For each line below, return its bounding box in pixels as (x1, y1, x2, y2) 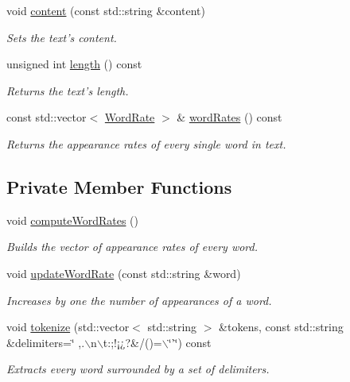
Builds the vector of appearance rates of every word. (6, 238, 258, 255)
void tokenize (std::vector (6, 318, 130, 335)
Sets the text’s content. (6, 29, 117, 45)
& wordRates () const (177, 109, 282, 125)
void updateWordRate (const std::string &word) (6, 264, 241, 281)
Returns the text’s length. (6, 82, 129, 98)
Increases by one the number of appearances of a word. (6, 291, 272, 308)
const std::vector (6, 109, 87, 125)
